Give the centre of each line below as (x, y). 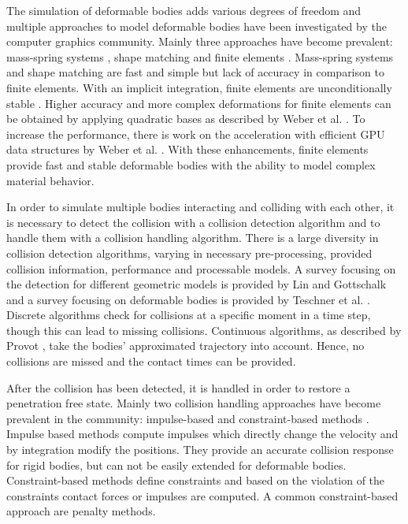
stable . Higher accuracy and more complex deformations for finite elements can (199, 103)
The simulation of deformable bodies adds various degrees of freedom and (184, 10)
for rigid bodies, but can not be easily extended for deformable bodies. (176, 465)
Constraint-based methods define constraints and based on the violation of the (196, 480)
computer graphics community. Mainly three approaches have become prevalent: (200, 41)
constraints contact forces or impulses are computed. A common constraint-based (202, 495)
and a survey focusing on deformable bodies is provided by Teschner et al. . (188, 299)
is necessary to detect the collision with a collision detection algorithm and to (193, 222)
